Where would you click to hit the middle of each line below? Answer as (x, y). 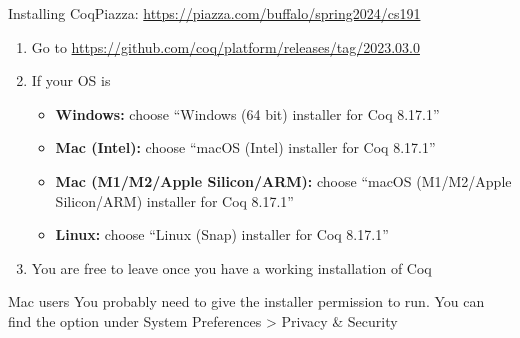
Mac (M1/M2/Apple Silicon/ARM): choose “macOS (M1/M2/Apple (283, 180)
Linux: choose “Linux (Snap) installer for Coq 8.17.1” (222, 234)
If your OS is (71, 80)
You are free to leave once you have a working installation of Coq (231, 267)
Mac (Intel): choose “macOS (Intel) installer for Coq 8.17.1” (245, 147)
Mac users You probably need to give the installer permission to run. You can (246, 301)
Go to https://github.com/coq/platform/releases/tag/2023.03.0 (225, 46)
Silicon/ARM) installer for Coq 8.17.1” (174, 200)
